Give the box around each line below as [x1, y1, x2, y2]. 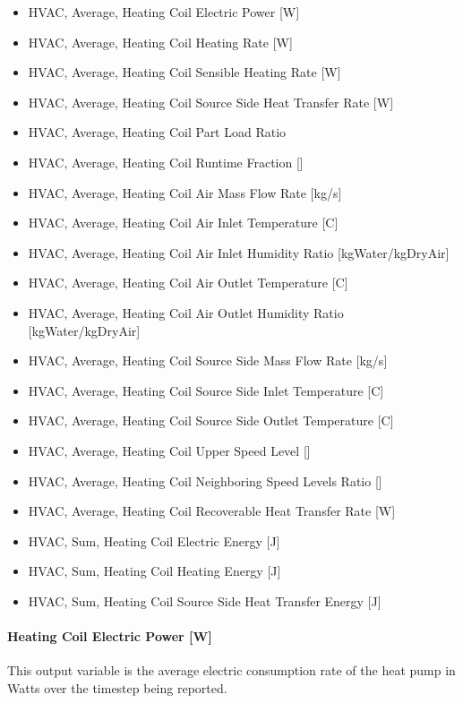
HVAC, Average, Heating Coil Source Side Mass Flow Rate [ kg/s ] [28, 351, 388, 370]
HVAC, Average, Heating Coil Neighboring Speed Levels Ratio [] [28, 471, 382, 490]
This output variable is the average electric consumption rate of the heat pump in [7, 661, 456, 680]
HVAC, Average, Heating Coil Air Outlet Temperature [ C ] [28, 273, 348, 292]
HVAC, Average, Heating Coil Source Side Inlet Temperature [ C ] [28, 381, 384, 399]
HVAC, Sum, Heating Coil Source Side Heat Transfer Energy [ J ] [28, 591, 382, 610]
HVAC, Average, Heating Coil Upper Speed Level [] [28, 441, 311, 459]
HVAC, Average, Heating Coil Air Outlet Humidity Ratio [28, 303, 344, 321]
